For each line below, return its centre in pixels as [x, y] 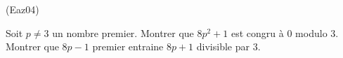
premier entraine [128, 46]
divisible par [223, 46]
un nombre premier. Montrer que [123, 32]
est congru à [258, 32]
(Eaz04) [22, 9]
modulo [311, 32]
